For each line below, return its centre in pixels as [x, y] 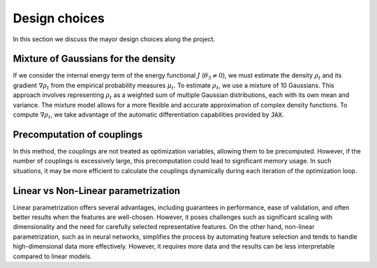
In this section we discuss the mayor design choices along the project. [114, 39]
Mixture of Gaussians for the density [94, 59]
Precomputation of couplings [78, 134]
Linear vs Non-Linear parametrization [97, 191]
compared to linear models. [52, 256]
